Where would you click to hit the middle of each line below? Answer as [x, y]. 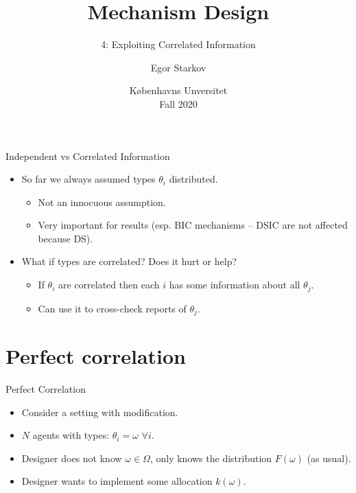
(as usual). [329, 458]
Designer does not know [72, 458]
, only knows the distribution [211, 458]
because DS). [66, 238]
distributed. [193, 179]
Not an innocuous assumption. [102, 202]
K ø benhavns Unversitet [178, 90]
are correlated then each [109, 285]
